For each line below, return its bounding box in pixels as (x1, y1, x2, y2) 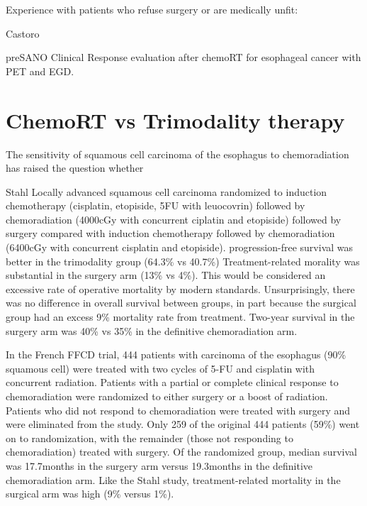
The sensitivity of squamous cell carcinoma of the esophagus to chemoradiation (6, 146, 349, 161)
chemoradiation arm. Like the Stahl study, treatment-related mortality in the (6, 472, 341, 487)
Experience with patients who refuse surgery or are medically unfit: (6, 2, 298, 16)
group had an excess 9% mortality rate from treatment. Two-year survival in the (6, 309, 355, 324)
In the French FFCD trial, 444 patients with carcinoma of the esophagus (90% (6, 347, 346, 362)
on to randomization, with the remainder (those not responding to (6, 430, 293, 445)
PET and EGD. (6, 63, 74, 78)
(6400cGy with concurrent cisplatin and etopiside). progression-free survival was (6, 240, 354, 255)
